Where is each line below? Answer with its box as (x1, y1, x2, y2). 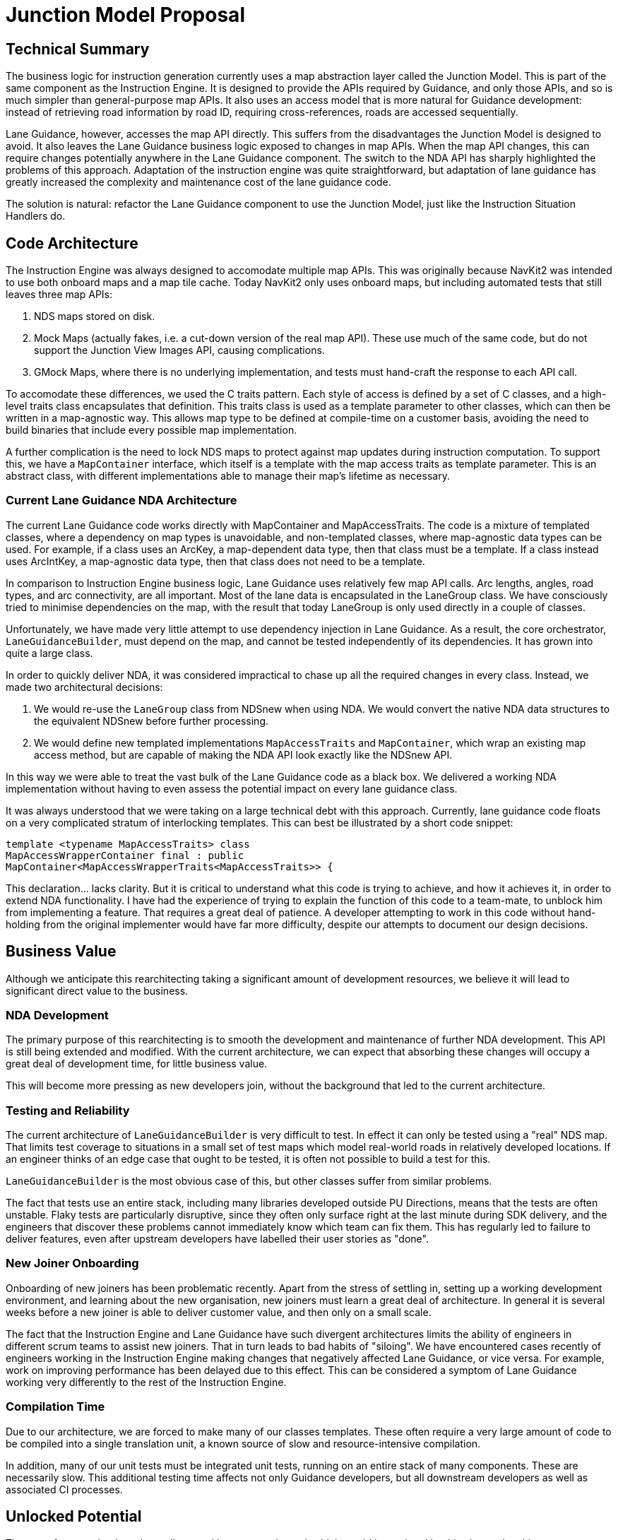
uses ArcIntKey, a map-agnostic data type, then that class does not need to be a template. (6, 555, 425, 567)
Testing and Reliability (6, 1103, 130, 1118)
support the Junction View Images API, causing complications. (34, 344, 325, 357)
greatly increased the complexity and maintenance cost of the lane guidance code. (6, 176, 391, 189)
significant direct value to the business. (6, 984, 189, 997)
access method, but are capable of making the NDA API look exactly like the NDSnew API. (34, 748, 453, 761)
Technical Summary (6, 40, 150, 58)
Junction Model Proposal (6, 3, 245, 27)
